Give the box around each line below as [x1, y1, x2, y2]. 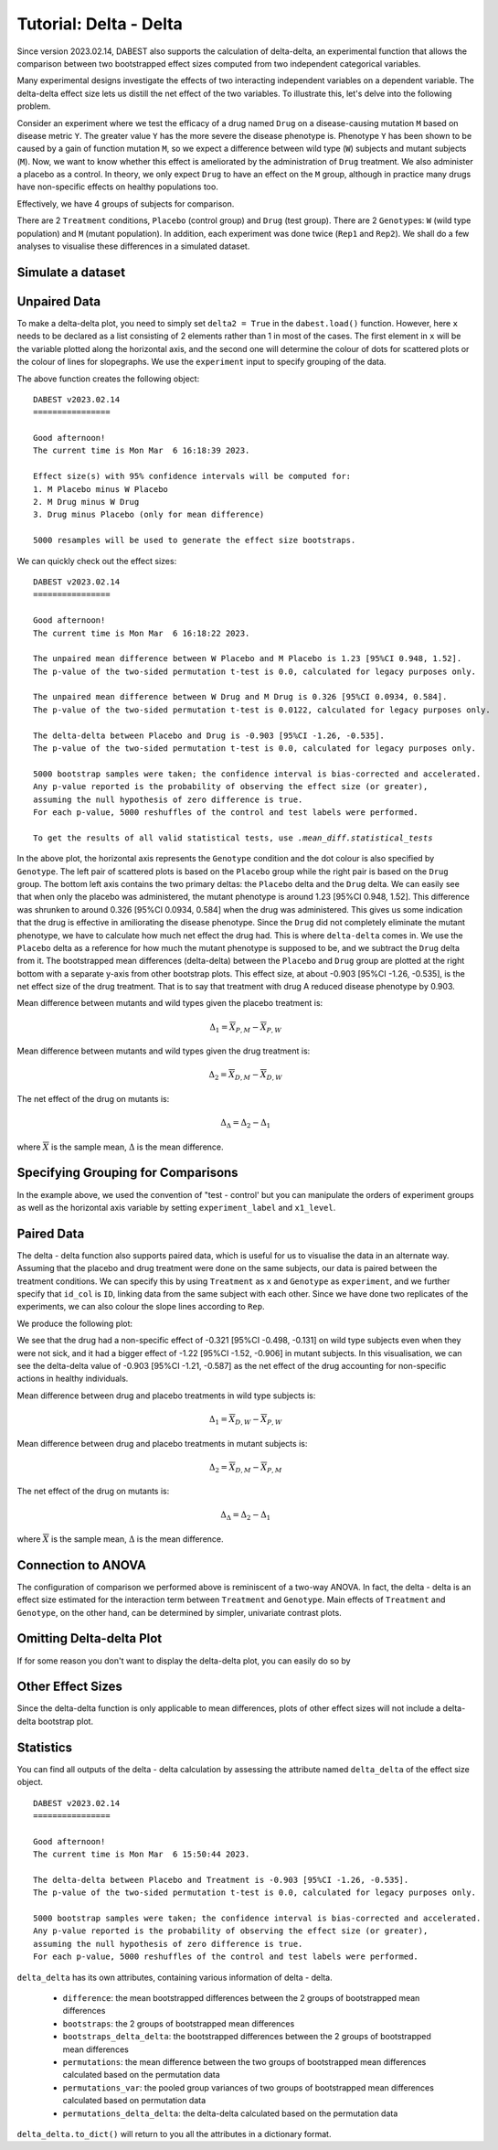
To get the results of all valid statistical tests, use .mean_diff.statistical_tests [33, 832, 433, 843]
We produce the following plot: [16, 1318, 132, 1329]
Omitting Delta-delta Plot [16, 1631, 163, 1646]
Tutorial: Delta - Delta [16, 14, 183, 34]
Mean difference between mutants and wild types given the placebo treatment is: [16, 998, 323, 1009]
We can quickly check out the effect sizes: [16, 555, 177, 566]
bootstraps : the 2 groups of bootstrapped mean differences [62, 2017, 295, 2029]
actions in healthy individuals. [16, 1373, 129, 1385]
